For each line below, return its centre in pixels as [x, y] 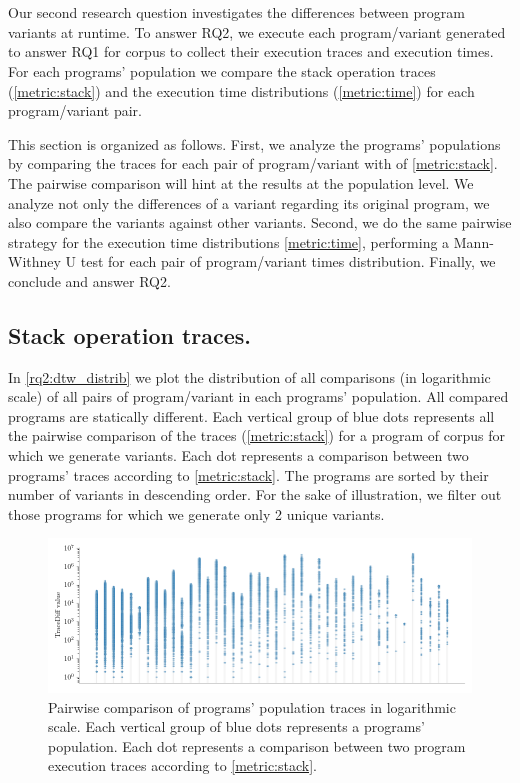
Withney [34, 261]
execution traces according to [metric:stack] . [182, 765]
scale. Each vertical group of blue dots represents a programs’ [236, 726]
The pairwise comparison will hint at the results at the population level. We [241, 182]
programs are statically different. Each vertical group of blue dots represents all [251, 415]
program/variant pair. [75, 110]
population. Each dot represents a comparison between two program [257, 745]
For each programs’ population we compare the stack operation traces [222, 70]
